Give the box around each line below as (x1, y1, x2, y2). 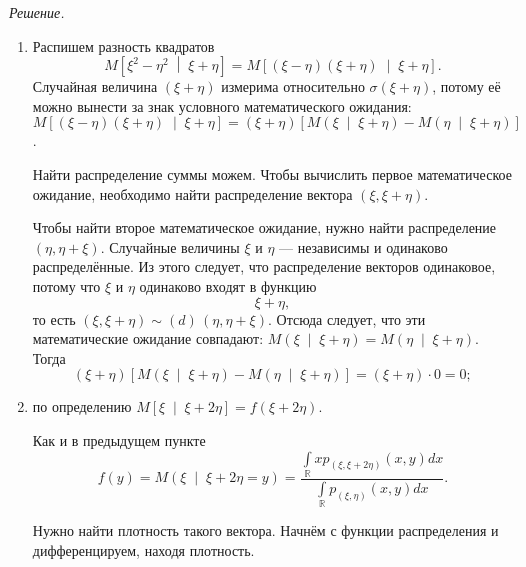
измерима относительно (221, 76, 365, 97)
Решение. (9, 2, 65, 22)
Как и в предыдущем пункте (32, 429, 206, 450)
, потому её (432, 76, 501, 97)
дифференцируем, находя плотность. (32, 539, 255, 560)
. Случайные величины (100, 236, 240, 257)
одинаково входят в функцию (139, 275, 317, 296)
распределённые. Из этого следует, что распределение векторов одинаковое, (32, 256, 496, 277)
